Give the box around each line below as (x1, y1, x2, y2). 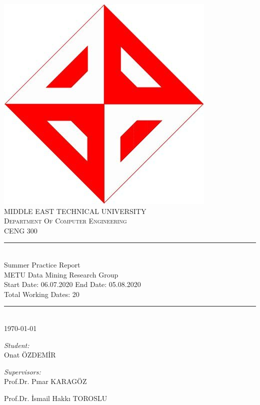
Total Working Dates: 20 (4, 288, 79, 299)
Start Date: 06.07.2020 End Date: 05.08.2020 (4, 279, 141, 289)
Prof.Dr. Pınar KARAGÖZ (4, 376, 87, 386)
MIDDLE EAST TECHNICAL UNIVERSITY (4, 205, 146, 216)
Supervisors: (4, 366, 41, 376)
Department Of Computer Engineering (4, 215, 127, 226)
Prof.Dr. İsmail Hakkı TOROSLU (4, 392, 107, 403)
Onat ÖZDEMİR (4, 349, 56, 360)
